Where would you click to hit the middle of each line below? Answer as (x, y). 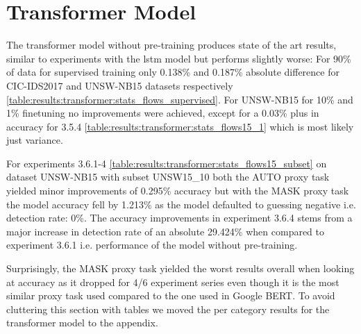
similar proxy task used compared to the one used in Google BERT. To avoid (171, 295)
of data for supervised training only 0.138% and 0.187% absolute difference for (173, 72)
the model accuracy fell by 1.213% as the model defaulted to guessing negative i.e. (181, 204)
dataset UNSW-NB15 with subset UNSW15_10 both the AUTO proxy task (168, 177)
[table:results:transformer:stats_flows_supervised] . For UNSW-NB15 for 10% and (180, 99)
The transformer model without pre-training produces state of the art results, (171, 45)
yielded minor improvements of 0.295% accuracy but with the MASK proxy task (178, 191)
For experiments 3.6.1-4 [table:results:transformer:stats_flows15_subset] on (167, 163)
